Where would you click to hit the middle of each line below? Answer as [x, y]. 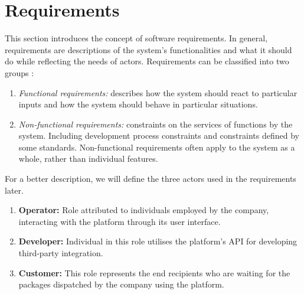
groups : [19, 72]
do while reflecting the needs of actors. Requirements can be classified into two [147, 61]
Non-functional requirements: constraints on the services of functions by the [156, 124]
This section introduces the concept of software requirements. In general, [136, 38]
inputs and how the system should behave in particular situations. [138, 104]
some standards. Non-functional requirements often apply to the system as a [157, 147]
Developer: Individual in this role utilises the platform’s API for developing [158, 241]
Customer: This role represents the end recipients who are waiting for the [154, 272]
